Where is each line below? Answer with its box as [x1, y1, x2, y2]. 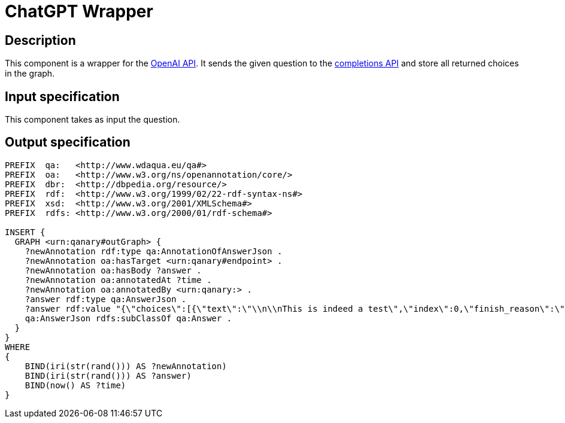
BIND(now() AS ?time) [25, 380, 126, 390]
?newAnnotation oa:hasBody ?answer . [25, 265, 202, 275]
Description [5, 32, 76, 48]
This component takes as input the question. [5, 114, 180, 125]
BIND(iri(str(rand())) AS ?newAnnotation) [25, 361, 227, 371]
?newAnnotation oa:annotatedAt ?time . [25, 275, 212, 285]
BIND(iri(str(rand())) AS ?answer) [25, 370, 192, 381]
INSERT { [5, 227, 45, 237]
